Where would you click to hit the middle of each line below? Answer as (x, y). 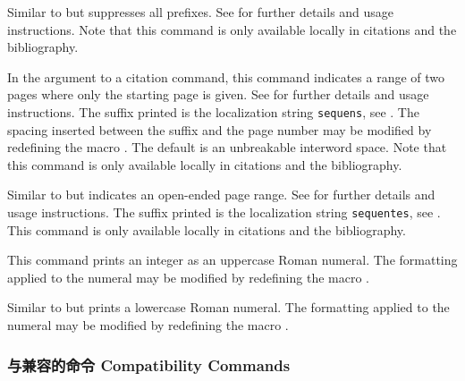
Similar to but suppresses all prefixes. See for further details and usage (201, 12)
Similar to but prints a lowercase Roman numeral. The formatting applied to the (228, 307)
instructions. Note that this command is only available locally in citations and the (232, 29)
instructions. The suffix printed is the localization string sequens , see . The (213, 111)
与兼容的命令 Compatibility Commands (149, 364)
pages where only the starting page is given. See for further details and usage (218, 94)
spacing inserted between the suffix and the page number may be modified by (220, 129)
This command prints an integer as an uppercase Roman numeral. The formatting (232, 260)
